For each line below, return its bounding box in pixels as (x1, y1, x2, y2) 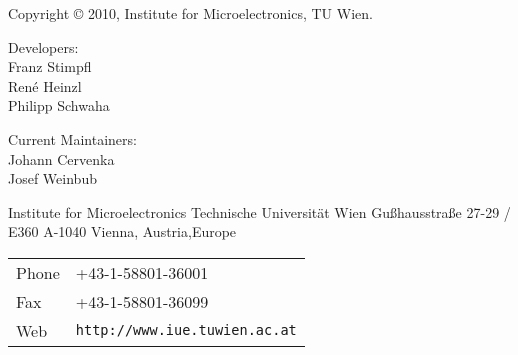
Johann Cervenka (8, 148, 115, 169)
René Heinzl (8, 75, 82, 96)
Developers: (8, 36, 79, 57)
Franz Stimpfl (8, 56, 92, 77)
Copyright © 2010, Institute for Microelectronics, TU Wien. (8, 3, 373, 23)
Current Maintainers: (8, 128, 137, 149)
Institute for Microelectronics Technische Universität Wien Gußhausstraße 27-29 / (8, 201, 511, 222)
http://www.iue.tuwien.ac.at (75, 322, 297, 339)
